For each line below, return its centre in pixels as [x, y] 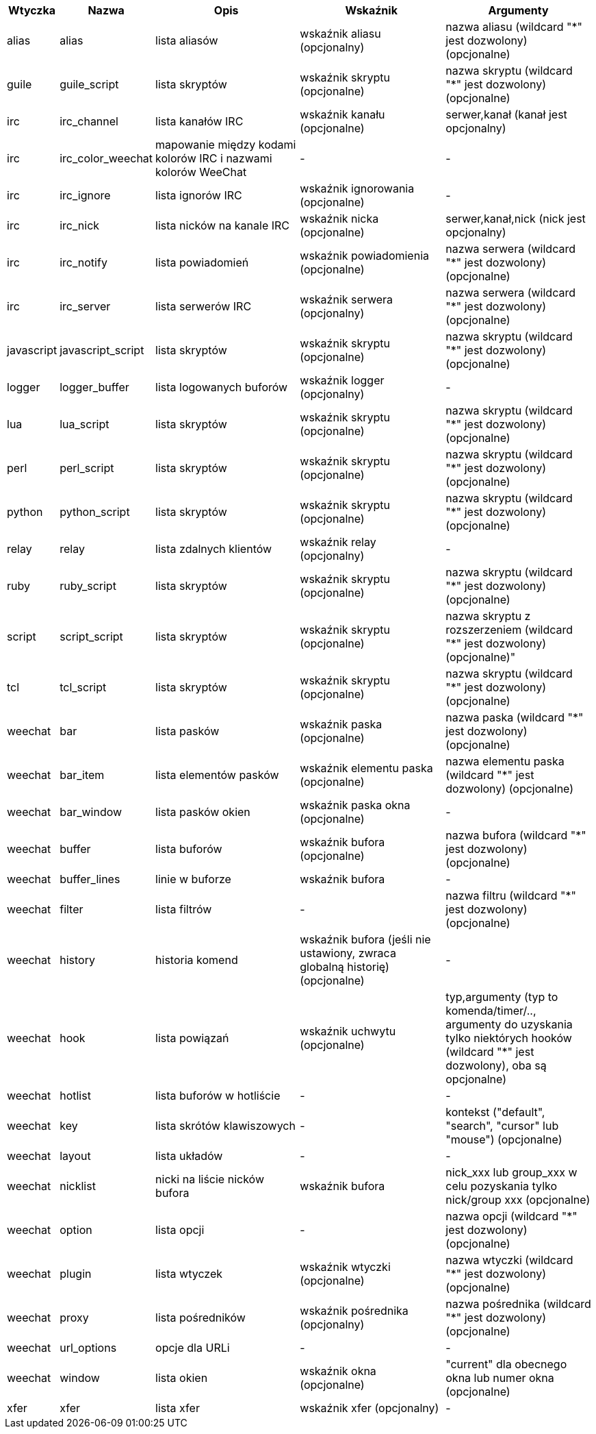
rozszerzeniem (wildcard [509, 630]
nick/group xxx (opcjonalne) [518, 1200]
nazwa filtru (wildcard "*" [511, 895]
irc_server [85, 306]
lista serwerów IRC [204, 306]
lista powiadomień [202, 262]
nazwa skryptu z [488, 616]
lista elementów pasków [217, 775]
